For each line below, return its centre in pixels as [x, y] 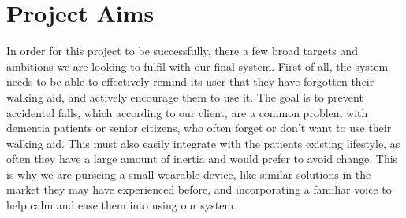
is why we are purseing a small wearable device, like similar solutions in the [189, 174]
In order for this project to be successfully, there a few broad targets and [182, 51]
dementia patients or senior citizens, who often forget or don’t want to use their [199, 128]
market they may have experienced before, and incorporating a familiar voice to [199, 189]
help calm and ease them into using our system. [121, 205]
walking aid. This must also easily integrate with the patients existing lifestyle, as [203, 143]
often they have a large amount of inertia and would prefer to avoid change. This [202, 159]
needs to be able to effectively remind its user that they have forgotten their [190, 81]
